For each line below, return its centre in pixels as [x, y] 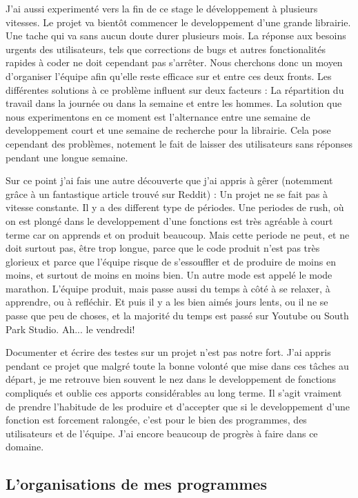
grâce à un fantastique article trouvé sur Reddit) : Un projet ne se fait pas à [167, 193]
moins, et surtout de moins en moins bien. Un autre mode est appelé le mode [169, 275]
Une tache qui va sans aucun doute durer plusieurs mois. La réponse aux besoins [176, 36]
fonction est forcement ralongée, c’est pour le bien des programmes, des [156, 420]
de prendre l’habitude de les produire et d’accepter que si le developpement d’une [178, 406]
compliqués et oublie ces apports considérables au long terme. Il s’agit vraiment [174, 393]
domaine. [25, 447]
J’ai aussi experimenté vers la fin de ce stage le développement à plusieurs [162, 8]
